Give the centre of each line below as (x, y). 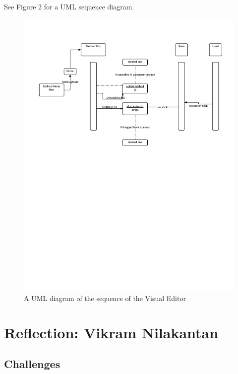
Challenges (32, 364)
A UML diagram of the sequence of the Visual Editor (105, 298)
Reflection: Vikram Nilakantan (111, 332)
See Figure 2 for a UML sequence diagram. (69, 6)
